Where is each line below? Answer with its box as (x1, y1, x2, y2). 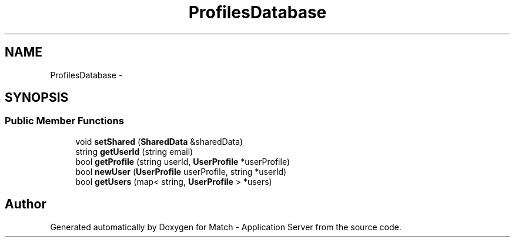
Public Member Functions (5, 115, 124, 127)
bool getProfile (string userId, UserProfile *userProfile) (75, 156, 290, 167)
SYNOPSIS (5, 90, 69, 105)
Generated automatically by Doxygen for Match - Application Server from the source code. (50, 221, 402, 232)
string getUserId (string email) (75, 146, 193, 157)
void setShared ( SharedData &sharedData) (75, 136, 243, 147)
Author (5, 197, 46, 212)
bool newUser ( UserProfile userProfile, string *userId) (75, 166, 287, 177)
